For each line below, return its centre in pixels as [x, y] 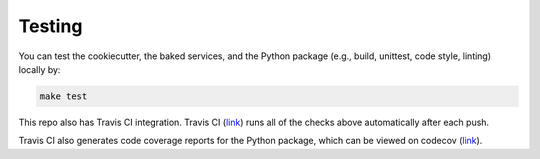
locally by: [39, 69]
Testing [50, 26]
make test [63, 96]
